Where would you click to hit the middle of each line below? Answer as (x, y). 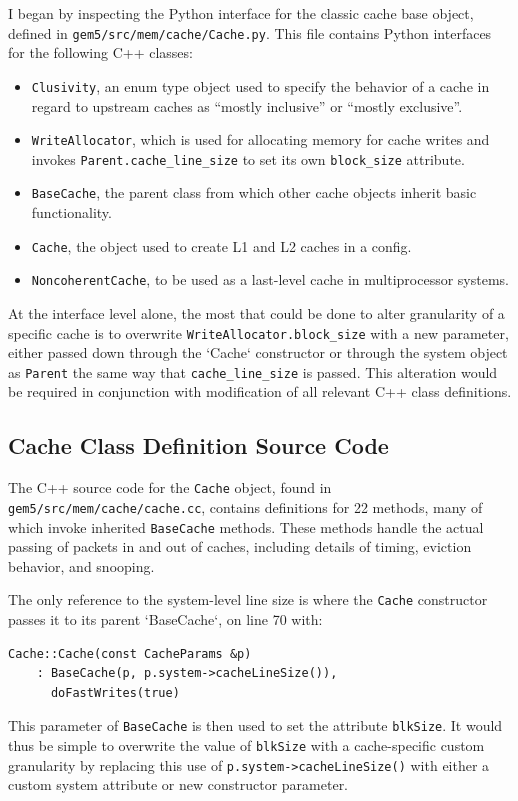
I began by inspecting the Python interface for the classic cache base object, (241, 13)
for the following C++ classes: (100, 52)
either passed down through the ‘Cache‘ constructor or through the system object (258, 352)
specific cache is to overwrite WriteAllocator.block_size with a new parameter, (258, 332)
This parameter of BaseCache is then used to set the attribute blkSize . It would (255, 725)
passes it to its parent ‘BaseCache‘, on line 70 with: (165, 619)
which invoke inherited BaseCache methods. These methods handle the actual (246, 526)
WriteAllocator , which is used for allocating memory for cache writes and (260, 139)
